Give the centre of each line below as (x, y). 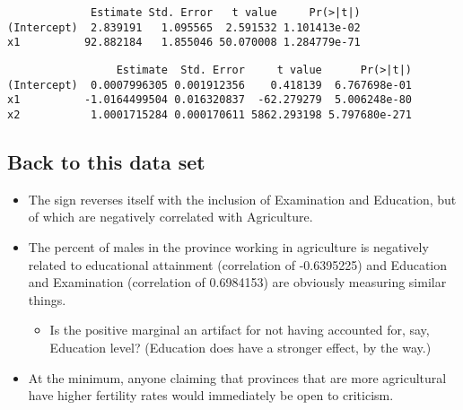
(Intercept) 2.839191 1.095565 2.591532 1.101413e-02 (184, 27)
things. (47, 299)
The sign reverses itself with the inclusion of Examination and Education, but (242, 199)
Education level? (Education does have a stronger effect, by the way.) (240, 347)
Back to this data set (106, 161)
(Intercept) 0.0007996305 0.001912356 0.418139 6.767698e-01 (210, 85)
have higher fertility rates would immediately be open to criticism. (211, 395)
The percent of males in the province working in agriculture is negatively (228, 246)
